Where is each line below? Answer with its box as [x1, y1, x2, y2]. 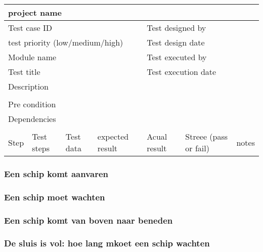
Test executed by [147, 51, 207, 63]
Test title [8, 66, 40, 77]
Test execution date [147, 66, 216, 77]
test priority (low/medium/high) [8, 36, 123, 48]
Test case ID [8, 22, 53, 33]
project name [8, 7, 62, 18]
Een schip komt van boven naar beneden [4, 214, 173, 226]
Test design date [147, 36, 205, 48]
